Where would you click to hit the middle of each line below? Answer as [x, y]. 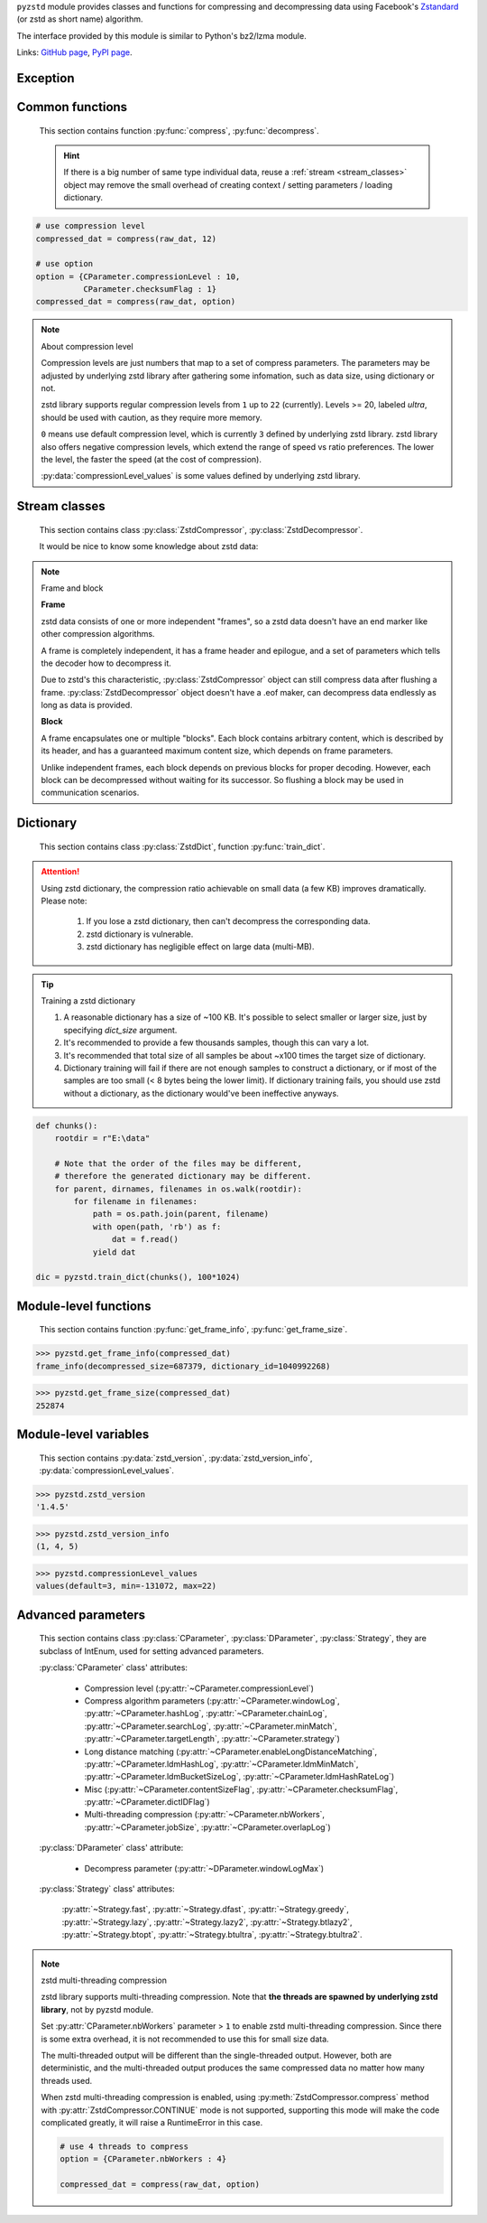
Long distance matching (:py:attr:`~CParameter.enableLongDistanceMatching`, [231, 1751]
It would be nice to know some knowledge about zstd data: [149, 546]
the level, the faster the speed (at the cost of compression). [151, 459]
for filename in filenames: [136, 1202]
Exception [46, 78]
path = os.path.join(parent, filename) [181, 1214]
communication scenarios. [90, 793]
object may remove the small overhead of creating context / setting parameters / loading [228, 184]
